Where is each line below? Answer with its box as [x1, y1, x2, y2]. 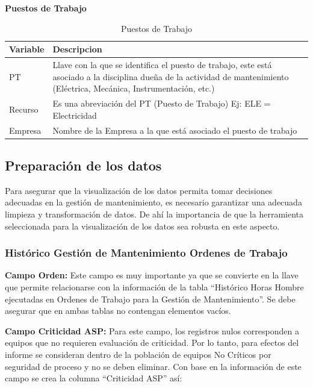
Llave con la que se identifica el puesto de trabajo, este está [52, 58, 272, 71]
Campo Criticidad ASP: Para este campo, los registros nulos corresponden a [5, 324, 299, 337]
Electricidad [52, 108, 97, 121]
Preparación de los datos [5, 155, 162, 174]
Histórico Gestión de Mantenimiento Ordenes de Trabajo [5, 245, 288, 260]
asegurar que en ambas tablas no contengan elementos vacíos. [5, 304, 231, 317]
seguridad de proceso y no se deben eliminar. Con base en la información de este [5, 360, 302, 372]
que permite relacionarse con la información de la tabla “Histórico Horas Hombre [5, 280, 304, 293]
